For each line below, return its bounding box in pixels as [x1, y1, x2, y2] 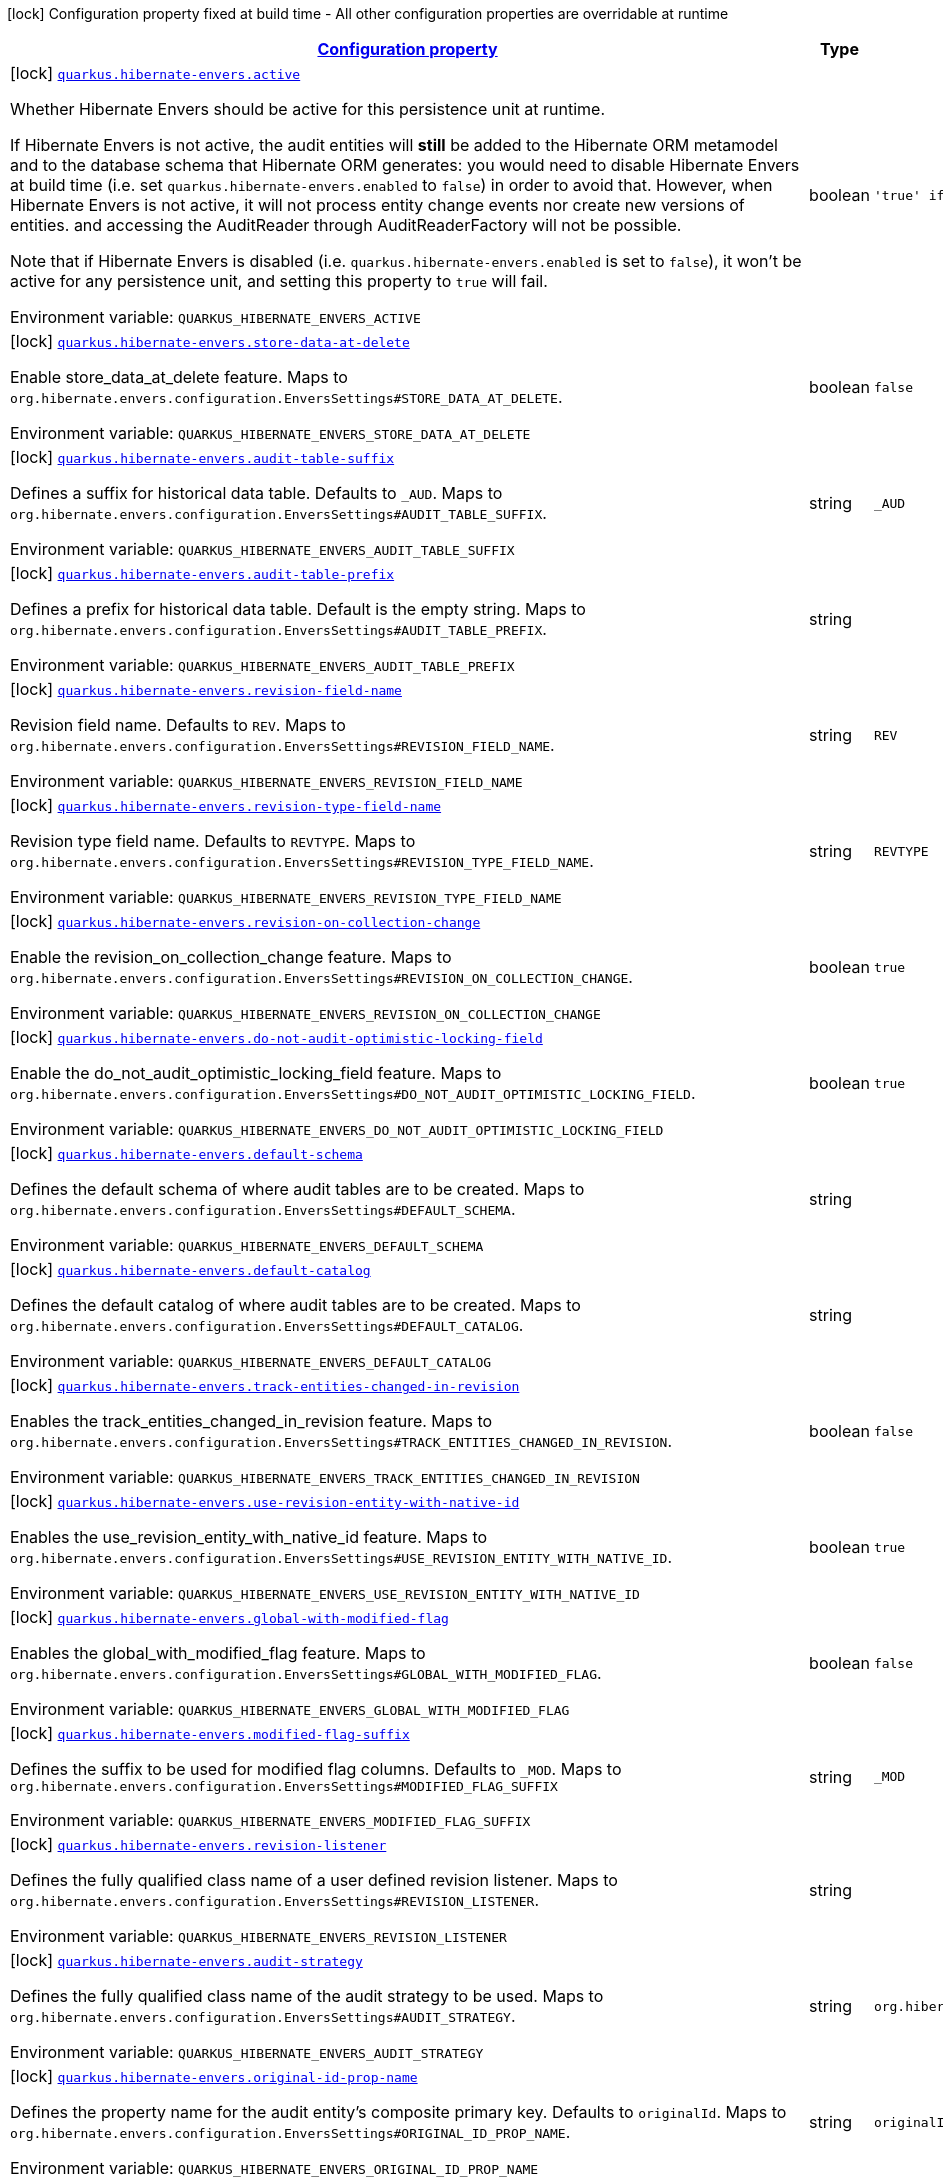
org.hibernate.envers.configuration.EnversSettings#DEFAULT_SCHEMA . [10, 1199, 516, 1219]
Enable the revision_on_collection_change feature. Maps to [10, 947, 452, 967]
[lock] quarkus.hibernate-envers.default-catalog [10, 1259, 371, 1279]
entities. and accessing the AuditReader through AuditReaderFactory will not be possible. [10, 215, 682, 235]
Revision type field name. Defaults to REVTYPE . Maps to [10, 831, 416, 851]
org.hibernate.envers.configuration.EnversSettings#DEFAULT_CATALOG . [10, 1315, 524, 1335]
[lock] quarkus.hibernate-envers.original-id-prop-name [10, 2066, 418, 2086]
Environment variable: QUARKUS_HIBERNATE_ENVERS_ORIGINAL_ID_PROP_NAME [10, 2158, 539, 2178]
